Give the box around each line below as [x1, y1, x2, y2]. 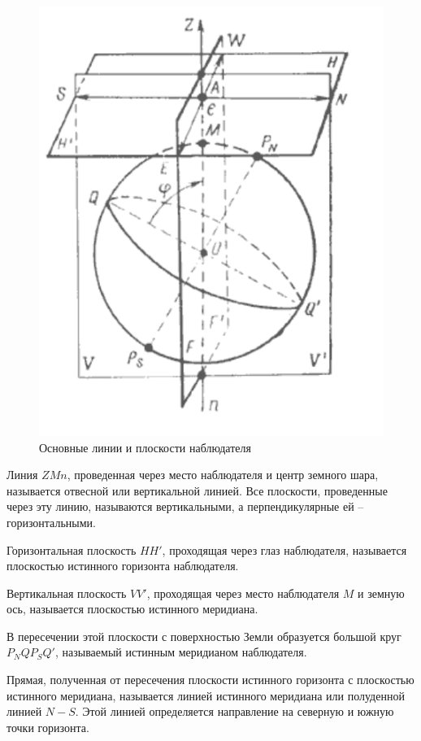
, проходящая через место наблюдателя [146, 584, 340, 601]
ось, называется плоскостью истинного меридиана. [7, 600, 258, 617]
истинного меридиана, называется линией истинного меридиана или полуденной [7, 687, 405, 704]
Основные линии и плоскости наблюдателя [39, 438, 251, 455]
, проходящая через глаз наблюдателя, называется [162, 541, 407, 558]
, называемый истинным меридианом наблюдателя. [54, 643, 307, 660]
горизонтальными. [7, 513, 96, 530]
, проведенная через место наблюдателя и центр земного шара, [67, 466, 379, 483]
